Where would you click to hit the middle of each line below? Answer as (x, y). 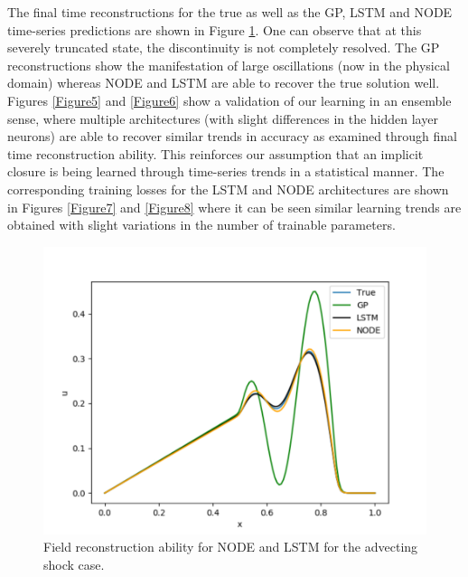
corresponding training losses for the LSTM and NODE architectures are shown (228, 189)
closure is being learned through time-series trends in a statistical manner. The (226, 171)
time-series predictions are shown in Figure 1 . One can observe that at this (215, 29)
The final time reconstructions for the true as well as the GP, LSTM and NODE (230, 12)
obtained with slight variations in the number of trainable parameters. (201, 225)
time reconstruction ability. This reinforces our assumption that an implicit (215, 153)
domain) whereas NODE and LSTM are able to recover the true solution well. (224, 83)
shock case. (74, 564)
